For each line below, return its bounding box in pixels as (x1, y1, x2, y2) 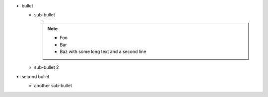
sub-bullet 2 (34, 64, 59, 70)
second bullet (21, 73, 50, 79)
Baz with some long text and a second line (60, 48, 146, 54)
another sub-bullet (34, 83, 72, 89)
